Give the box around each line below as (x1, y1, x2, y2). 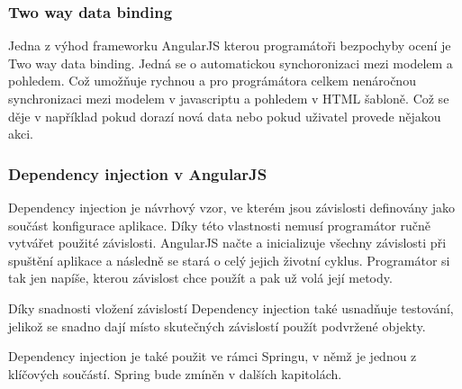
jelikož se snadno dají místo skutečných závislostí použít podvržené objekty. (8, 316, 426, 335)
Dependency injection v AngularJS (8, 162, 267, 185)
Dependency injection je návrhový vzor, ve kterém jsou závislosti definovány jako (8, 198, 455, 216)
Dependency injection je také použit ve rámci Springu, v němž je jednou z (8, 347, 417, 366)
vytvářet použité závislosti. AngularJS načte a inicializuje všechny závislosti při (8, 233, 447, 252)
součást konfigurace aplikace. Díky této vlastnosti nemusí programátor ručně (8, 215, 430, 234)
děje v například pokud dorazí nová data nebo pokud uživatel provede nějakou (8, 106, 441, 125)
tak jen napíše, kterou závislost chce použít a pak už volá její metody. (8, 268, 393, 287)
